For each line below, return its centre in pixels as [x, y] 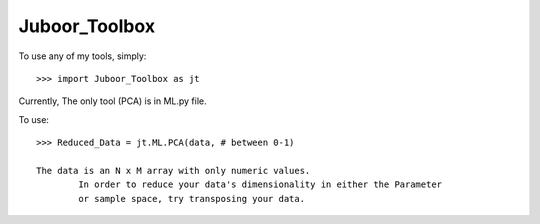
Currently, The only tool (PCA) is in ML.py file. [112, 101]
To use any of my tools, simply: [82, 56]
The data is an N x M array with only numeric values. [173, 170]
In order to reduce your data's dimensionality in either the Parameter [260, 184]
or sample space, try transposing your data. [191, 198]
